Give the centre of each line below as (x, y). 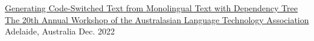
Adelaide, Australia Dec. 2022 (60, 31)
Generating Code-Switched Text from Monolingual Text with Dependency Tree (151, 8)
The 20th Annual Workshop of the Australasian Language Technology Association (157, 19)
